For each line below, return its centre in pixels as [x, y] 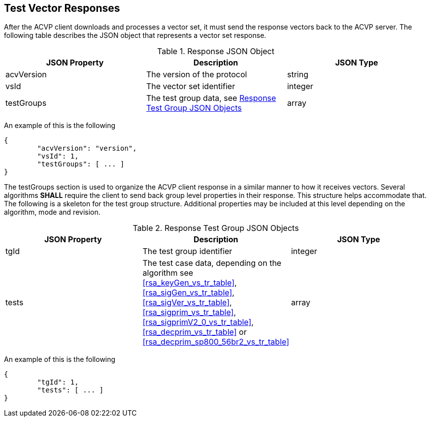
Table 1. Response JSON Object [215, 51]
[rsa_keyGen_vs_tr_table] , [190, 283]
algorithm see [168, 273]
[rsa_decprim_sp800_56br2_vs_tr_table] [216, 342]
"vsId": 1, [58, 156]
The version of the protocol [197, 75]
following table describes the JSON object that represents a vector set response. [135, 35]
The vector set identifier [191, 86]
